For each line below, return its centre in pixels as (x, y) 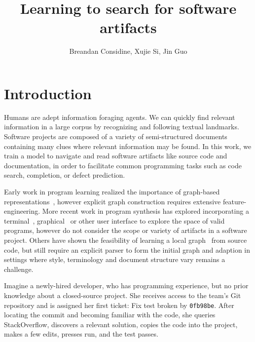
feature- (235, 201)
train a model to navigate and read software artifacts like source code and (116, 156)
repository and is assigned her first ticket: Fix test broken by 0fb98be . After (119, 305)
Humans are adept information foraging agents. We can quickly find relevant (120, 117)
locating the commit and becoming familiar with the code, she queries (110, 315)
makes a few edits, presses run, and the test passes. (81, 334)
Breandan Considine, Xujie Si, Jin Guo (128, 51)
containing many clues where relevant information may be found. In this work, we (128, 146)
